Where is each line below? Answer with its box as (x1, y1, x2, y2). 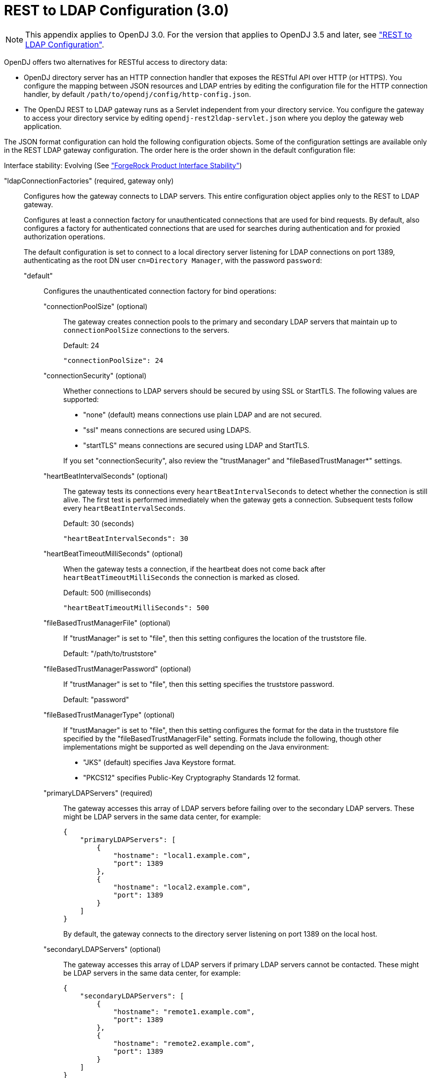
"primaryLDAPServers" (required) (43, 788, 153, 797)
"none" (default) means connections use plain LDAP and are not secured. (83, 410, 322, 419)
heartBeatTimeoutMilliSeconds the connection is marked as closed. (63, 573, 300, 582)
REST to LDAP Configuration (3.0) (4, 2, 229, 19)
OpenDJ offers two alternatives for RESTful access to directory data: (4, 57, 227, 66)
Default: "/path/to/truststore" (63, 649, 157, 658)
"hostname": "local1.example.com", (113, 851, 251, 859)
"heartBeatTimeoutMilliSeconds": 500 (63, 603, 210, 612)
